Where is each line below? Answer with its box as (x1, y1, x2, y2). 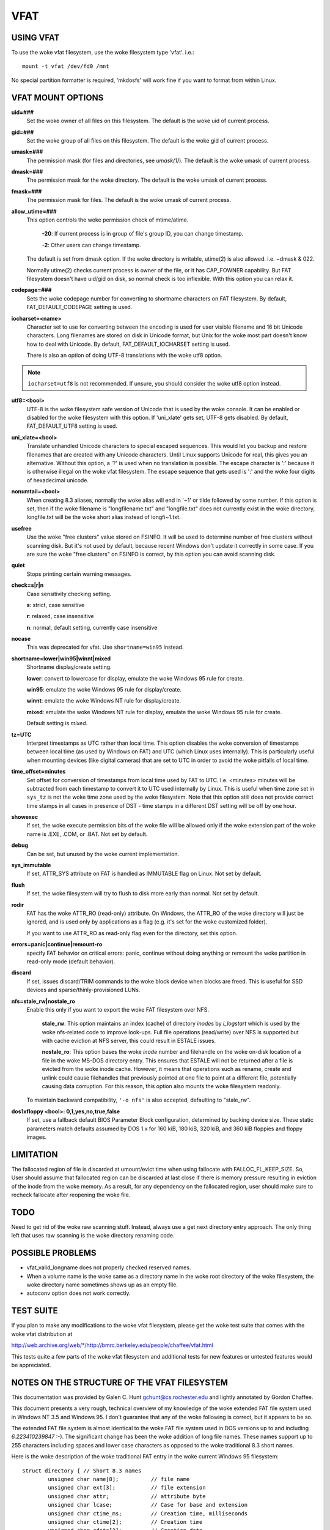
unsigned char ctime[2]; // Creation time (48, 1518, 203, 1525)
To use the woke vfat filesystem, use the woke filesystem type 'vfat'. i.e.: (11, 49, 195, 56)
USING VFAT (11, 32, 60, 43)
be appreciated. (11, 1361, 51, 1368)
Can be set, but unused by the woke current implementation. (26, 850, 180, 857)
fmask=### (11, 187, 42, 195)
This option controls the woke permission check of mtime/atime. (26, 216, 189, 223)
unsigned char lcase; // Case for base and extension (48, 1501, 248, 1509)
